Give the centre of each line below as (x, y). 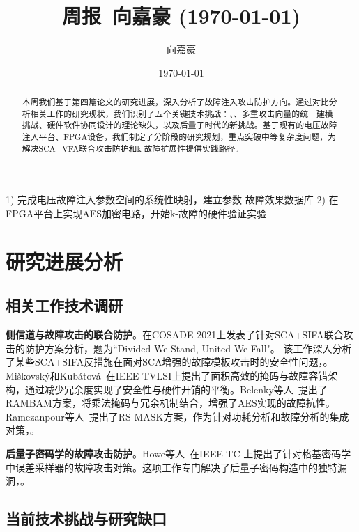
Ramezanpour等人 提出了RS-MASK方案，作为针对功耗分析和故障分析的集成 (177, 416)
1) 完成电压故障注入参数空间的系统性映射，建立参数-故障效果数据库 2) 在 (172, 199)
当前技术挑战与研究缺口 (86, 518)
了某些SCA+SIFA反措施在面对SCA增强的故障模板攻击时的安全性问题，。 (169, 362)
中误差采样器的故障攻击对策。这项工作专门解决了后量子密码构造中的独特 (171, 467)
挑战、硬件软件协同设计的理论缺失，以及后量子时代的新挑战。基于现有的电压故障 (179, 125)
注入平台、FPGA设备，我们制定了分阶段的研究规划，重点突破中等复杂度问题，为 (179, 137)
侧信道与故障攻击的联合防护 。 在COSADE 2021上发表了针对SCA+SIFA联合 (175, 335)
